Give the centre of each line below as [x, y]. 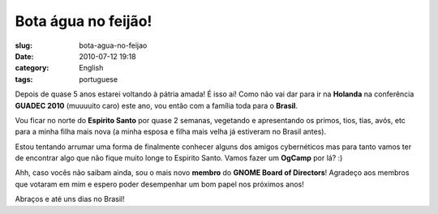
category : [32, 68]
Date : [24, 56]
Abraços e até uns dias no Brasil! [70, 199]
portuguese [98, 79]
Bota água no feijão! [84, 21]
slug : [24, 45]
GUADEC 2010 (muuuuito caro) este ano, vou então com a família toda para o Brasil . [156, 105]
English [91, 68]
